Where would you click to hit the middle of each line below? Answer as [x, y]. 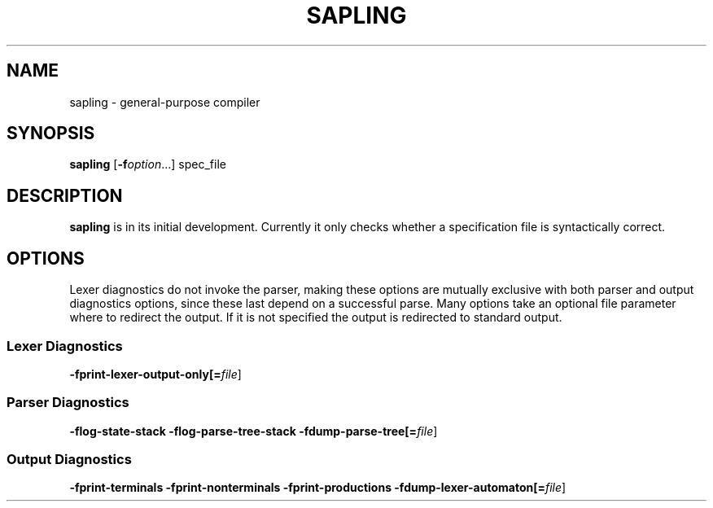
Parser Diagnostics [68, 403]
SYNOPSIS [51, 134]
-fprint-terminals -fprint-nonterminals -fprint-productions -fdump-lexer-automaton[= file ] [318, 488]
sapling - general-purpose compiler [165, 102]
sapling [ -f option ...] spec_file [148, 164]
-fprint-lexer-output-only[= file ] [155, 374]
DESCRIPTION [65, 195]
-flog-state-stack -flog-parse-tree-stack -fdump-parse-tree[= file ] [254, 431]
